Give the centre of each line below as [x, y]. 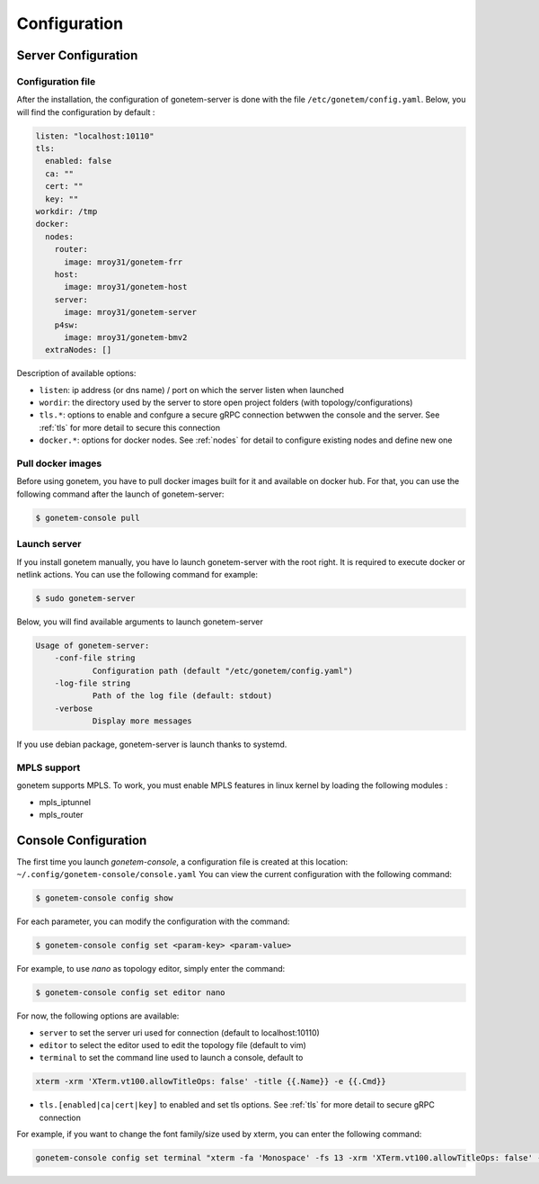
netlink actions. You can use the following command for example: [137, 574]
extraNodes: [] [79, 350]
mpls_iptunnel [65, 802]
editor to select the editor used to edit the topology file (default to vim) [173, 1045]
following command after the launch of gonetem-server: [120, 494]
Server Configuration [77, 55]
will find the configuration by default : [86, 112]
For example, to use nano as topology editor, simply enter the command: [151, 969]
